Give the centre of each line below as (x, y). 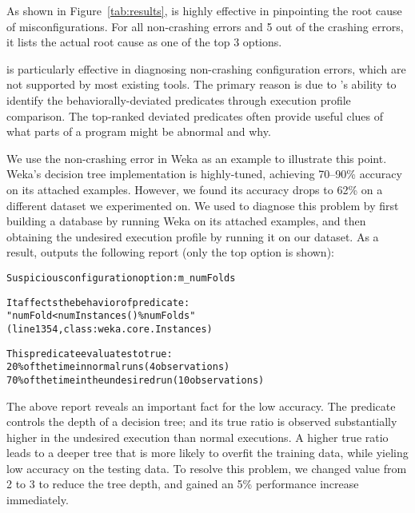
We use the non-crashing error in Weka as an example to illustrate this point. (197, 158)
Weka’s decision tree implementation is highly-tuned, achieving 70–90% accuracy (204, 174)
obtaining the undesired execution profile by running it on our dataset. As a (193, 236)
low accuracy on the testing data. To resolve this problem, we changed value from (207, 468)
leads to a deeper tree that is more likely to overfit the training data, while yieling (207, 453)
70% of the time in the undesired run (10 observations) (136, 380)
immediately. (38, 500)
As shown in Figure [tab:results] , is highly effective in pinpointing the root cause (204, 10)
